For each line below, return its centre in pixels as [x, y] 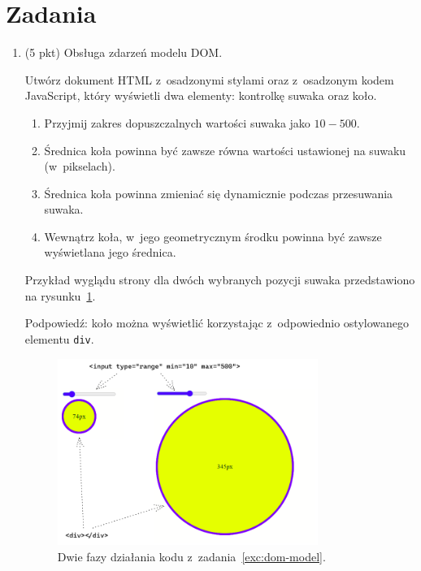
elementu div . [59, 338]
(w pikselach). [80, 166]
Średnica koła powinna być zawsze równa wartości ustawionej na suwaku [225, 150]
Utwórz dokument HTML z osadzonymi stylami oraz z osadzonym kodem [209, 79]
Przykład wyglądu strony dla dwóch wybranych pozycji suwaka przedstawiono [220, 280]
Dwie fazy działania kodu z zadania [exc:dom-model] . [191, 557]
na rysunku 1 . [60, 295]
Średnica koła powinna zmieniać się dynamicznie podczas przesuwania [219, 193]
